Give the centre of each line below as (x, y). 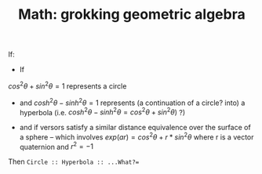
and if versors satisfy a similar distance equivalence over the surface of (135, 128)
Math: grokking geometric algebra (132, 14)
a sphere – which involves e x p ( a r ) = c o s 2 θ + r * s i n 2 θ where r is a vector (136, 136)
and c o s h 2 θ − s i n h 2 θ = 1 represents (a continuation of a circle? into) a (132, 102)
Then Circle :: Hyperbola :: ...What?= (74, 161)
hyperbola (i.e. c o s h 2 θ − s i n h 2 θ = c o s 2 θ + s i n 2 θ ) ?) (102, 111)
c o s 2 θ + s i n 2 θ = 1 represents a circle (67, 85)
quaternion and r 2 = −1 (56, 146)
